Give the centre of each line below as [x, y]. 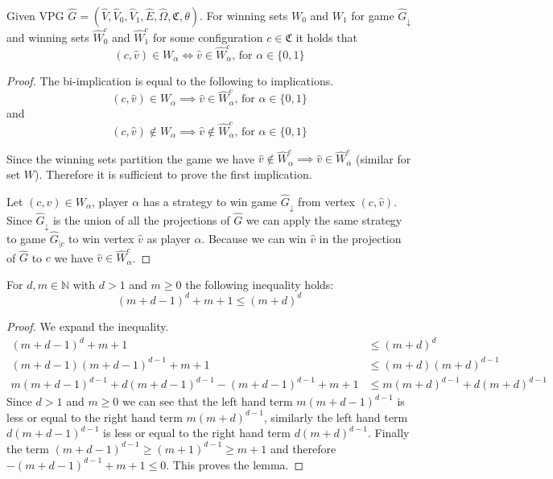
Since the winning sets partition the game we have [131, 158]
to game [26, 239]
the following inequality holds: [260, 284]
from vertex [326, 201]
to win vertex [101, 239]
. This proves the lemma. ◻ [235, 464]
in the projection [360, 239]
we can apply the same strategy [324, 219]
